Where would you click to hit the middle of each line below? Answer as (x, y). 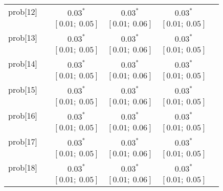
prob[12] (23, 11)
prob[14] (23, 63)
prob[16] (23, 115)
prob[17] (23, 141)
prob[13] (23, 37)
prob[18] (23, 167)
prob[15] (23, 89)
